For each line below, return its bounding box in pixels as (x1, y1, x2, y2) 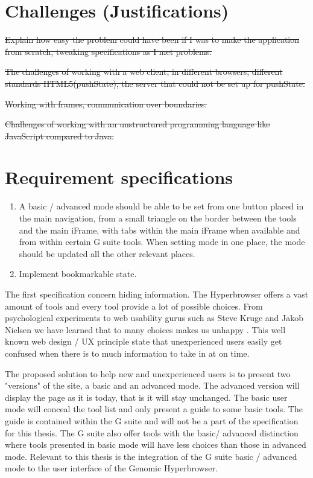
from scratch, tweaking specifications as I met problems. (5, 45, 212, 57)
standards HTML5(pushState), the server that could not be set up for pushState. (5, 77, 305, 89)
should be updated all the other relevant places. (19, 247, 195, 260)
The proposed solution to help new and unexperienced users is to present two (5, 367, 291, 380)
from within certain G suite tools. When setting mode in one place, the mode (19, 235, 305, 248)
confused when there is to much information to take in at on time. (5, 346, 250, 359)
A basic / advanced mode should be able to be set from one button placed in (19, 200, 304, 212)
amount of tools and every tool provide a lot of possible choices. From (5, 299, 263, 312)
